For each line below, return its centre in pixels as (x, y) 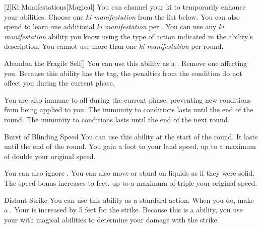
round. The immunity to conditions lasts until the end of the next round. (117, 119)
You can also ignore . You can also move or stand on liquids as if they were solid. (129, 173)
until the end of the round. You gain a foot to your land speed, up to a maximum (130, 146)
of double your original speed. (50, 156)
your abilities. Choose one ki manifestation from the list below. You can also (122, 16)
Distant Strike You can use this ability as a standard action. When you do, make (129, 200)
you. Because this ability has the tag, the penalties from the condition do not (123, 73)
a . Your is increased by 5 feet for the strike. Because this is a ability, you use (123, 210)
